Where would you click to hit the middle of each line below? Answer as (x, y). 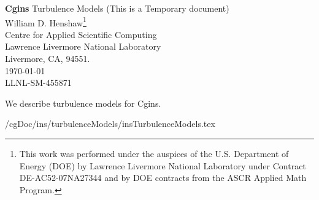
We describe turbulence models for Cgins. (83, 103)
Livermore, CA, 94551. (48, 59)
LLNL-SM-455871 (38, 83)
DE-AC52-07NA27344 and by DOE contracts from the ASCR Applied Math (163, 178)
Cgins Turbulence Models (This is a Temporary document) (117, 8)
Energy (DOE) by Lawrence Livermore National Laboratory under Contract (163, 165)
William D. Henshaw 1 (46, 21)
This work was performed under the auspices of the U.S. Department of (154, 153)
